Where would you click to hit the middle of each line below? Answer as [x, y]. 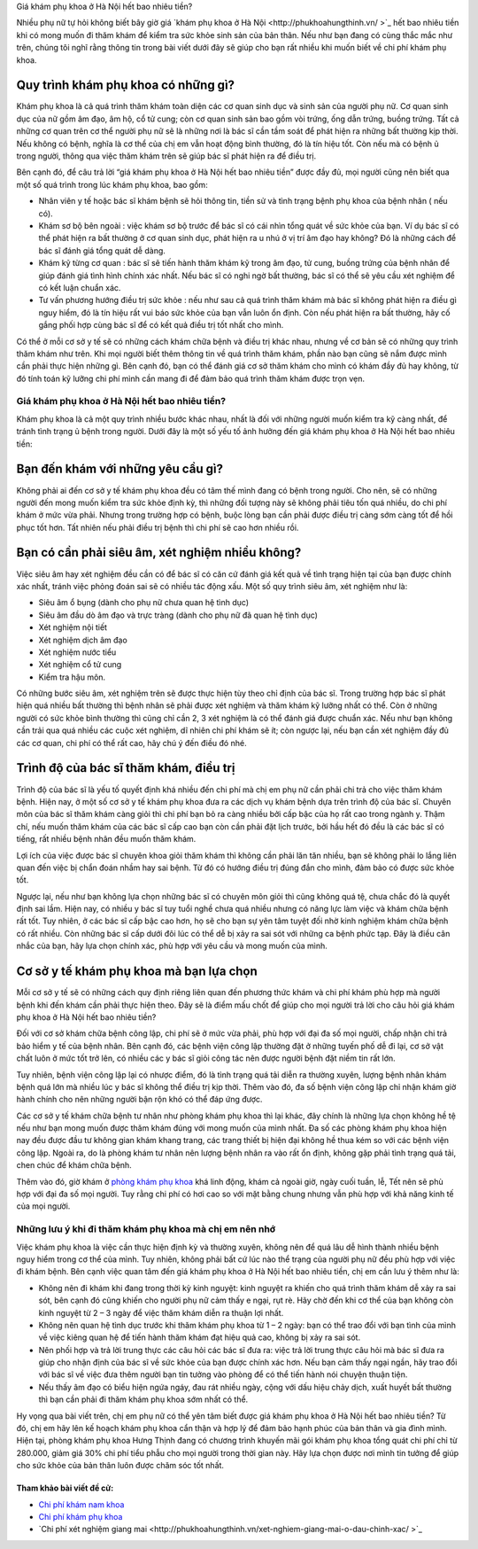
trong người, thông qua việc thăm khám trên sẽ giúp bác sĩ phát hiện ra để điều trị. [166, 156]
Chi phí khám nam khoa [81, 1504]
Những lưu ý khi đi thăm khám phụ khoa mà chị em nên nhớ [146, 1229]
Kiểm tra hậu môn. [72, 677]
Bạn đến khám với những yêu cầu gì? [119, 469]
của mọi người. [43, 1206]
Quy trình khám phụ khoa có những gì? [125, 86]
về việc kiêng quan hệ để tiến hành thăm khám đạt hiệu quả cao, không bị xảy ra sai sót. [200, 1337]
